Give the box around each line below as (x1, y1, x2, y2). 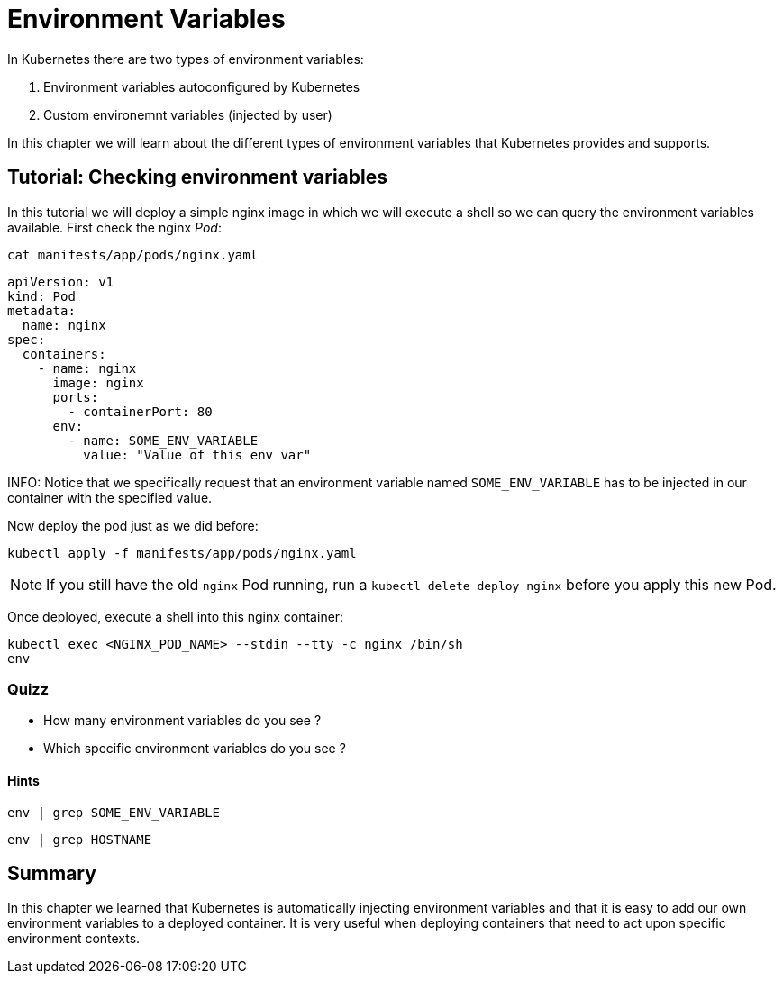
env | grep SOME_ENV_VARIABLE (7, 804, 221, 820)
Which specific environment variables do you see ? (43, 740, 346, 757)
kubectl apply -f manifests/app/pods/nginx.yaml (7, 545, 357, 560)
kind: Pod (7, 288, 76, 304)
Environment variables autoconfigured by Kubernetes (43, 78, 360, 95)
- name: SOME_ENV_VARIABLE (68, 432, 259, 448)
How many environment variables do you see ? (43, 713, 322, 729)
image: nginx (52, 375, 144, 390)
